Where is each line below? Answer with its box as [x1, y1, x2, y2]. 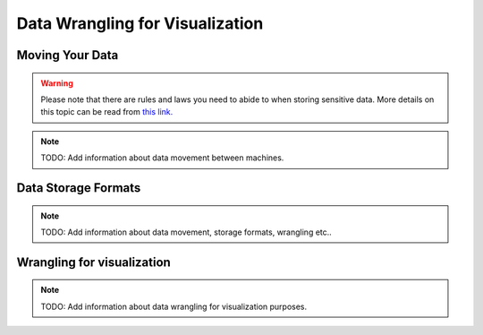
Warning [40, 77, 73, 89]
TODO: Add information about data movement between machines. [40, 152, 284, 163]
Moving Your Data [16, 47, 119, 63]
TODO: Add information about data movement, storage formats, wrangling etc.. [40, 227, 333, 237]
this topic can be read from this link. [40, 107, 174, 117]
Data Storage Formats [16, 180, 141, 195]
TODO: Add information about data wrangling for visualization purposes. [40, 301, 308, 312]
